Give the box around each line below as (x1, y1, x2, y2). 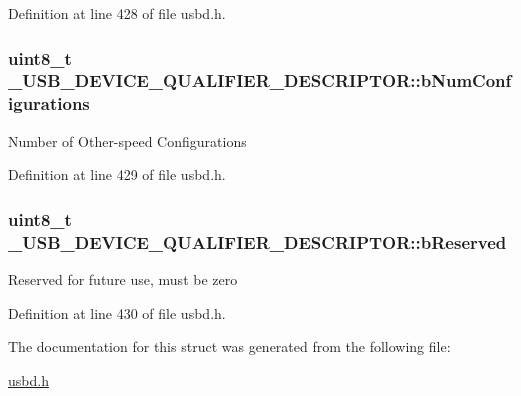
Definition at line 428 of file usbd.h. (8, 3, 226, 23)
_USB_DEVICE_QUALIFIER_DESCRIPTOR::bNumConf (8, 68, 512, 93)
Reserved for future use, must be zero (8, 268, 238, 289)
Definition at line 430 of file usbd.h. (8, 302, 226, 323)
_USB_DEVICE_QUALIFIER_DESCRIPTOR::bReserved (8, 229, 507, 254)
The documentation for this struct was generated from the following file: (8, 336, 451, 357)
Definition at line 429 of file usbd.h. (8, 164, 226, 185)
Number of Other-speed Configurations (8, 130, 247, 151)
